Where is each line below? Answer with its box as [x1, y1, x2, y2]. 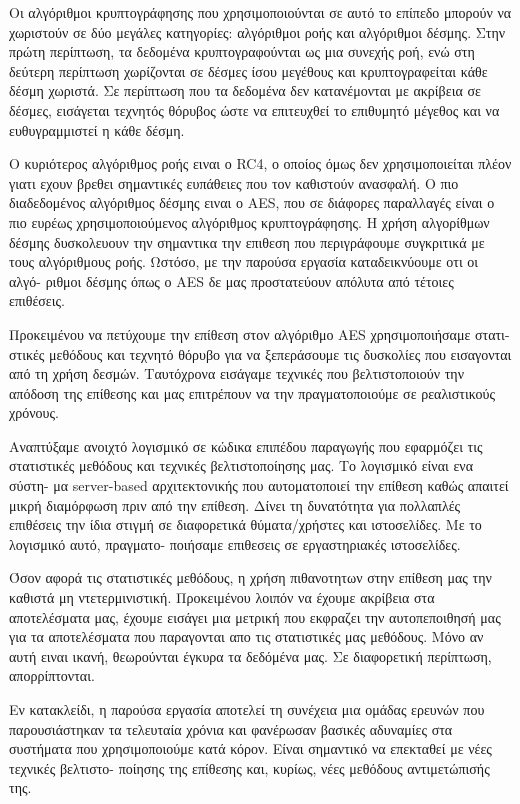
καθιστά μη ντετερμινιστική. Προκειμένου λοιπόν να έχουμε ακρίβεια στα [9, 587, 435, 608]
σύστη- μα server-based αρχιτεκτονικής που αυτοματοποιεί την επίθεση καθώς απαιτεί [9, 475, 509, 496]
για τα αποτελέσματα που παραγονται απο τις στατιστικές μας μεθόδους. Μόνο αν [9, 626, 484, 647]
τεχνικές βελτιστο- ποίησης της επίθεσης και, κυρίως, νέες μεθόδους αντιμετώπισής [9, 757, 490, 778]
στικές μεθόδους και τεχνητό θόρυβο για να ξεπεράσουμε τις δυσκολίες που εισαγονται [9, 343, 512, 364]
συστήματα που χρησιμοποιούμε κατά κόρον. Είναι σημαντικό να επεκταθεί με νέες [9, 738, 492, 759]
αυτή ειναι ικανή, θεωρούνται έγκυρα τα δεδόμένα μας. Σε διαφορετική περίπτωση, [9, 645, 492, 666]
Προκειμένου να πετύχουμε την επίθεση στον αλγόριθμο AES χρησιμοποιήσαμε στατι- [9, 323, 510, 344]
